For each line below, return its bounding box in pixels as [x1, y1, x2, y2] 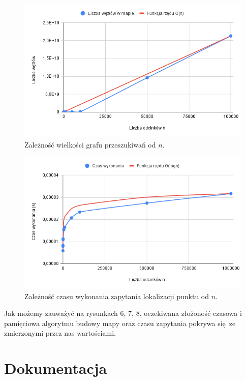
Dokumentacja [4, 358, 107, 378]
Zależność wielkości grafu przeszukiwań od [24, 139, 156, 150]
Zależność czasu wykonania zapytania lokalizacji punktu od [24, 290, 209, 301]
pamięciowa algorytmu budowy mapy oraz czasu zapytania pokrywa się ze [4, 317, 236, 328]
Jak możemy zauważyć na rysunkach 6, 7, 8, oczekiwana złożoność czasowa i [4, 308, 242, 318]
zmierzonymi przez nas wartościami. [4, 328, 116, 338]
